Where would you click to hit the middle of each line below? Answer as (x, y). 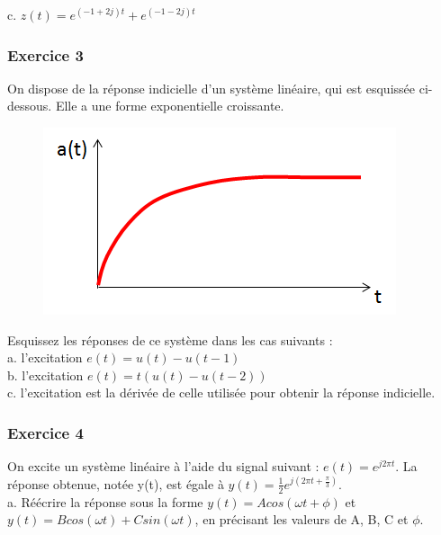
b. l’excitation (45, 374)
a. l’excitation (45, 357)
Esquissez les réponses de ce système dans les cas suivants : (170, 339)
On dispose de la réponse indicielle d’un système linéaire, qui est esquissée (211, 88)
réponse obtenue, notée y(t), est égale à (116, 483)
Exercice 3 (45, 54)
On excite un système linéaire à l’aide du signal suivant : (163, 466)
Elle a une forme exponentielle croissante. (170, 106)
